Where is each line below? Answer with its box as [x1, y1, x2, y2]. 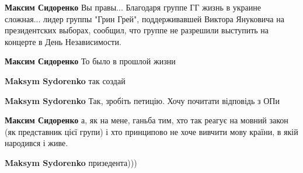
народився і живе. [5, 137, 68, 149]
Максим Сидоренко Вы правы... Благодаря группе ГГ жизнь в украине [5, 1, 261, 13]
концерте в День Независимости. [5, 35, 121, 47]
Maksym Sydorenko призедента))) [5, 156, 137, 168]
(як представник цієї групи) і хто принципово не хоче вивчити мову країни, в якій [5, 125, 298, 137]
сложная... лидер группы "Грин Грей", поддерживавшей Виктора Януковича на [5, 12, 284, 25]
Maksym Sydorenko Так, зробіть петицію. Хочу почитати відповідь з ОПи [5, 94, 280, 106]
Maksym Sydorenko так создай [5, 74, 126, 86]
